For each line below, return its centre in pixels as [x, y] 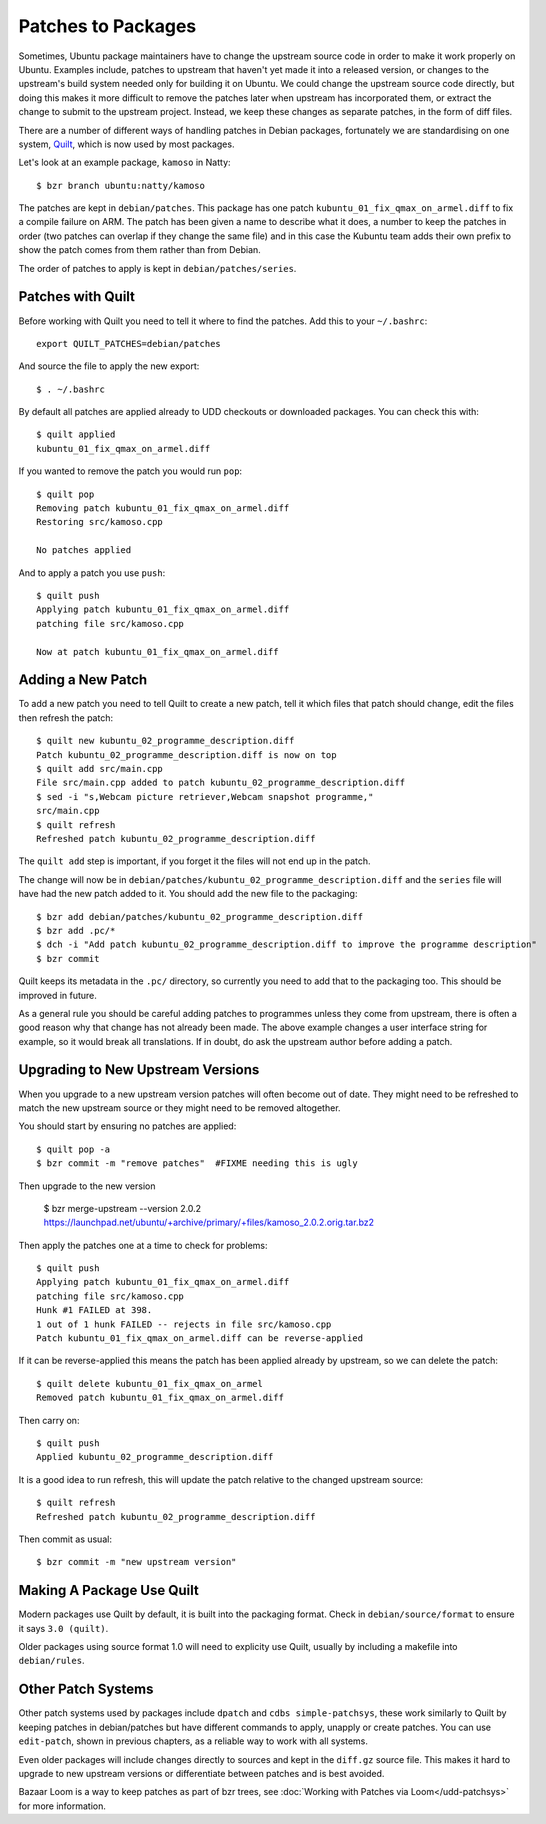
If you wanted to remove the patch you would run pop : [130, 471]
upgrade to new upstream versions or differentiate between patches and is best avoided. [201, 1773]
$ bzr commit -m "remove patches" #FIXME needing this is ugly [197, 1163]
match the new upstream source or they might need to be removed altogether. [179, 1107]
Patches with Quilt [76, 296]
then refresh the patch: [66, 717]
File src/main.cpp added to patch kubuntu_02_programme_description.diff [221, 783]
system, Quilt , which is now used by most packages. [126, 144]
